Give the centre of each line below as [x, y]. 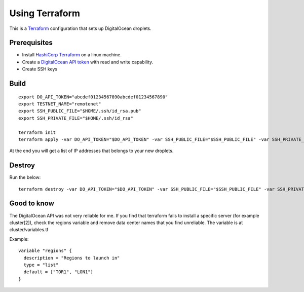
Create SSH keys [40, 69]
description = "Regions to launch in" [72, 258]
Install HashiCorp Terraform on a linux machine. [72, 55]
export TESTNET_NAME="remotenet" [60, 104]
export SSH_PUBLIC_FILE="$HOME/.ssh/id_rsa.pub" [80, 111]
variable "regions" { [45, 251]
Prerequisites [31, 43]
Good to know [32, 204]
